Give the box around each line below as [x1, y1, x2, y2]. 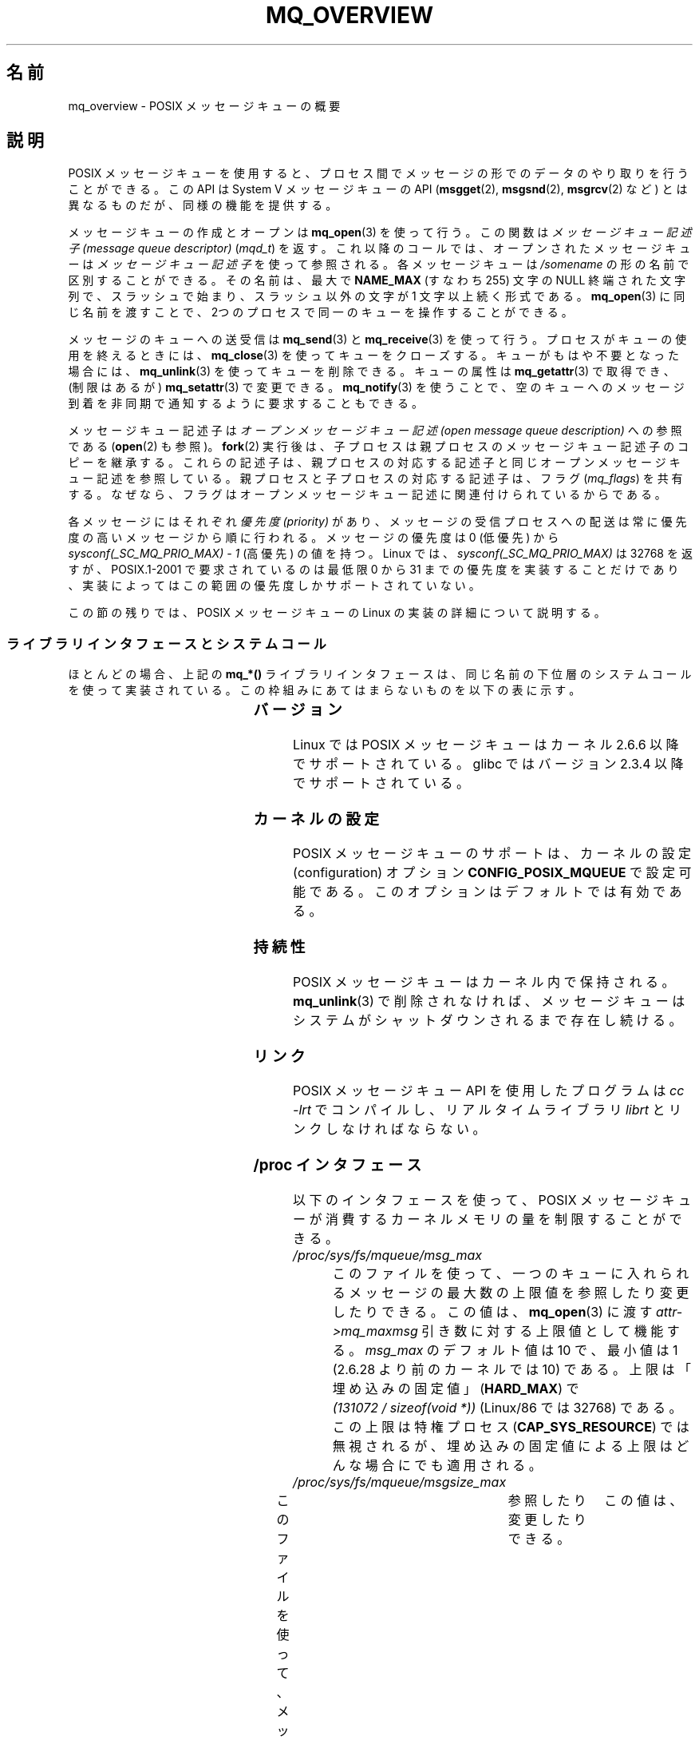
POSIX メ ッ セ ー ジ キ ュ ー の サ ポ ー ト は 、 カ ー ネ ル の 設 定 [293, 845, 692, 862]
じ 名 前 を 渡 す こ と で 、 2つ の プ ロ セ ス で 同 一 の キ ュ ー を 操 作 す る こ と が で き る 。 [68, 305, 573, 320]
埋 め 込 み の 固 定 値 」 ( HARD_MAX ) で [332, 1380, 579, 1396]
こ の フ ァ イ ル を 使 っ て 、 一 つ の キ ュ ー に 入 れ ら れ [332, 1265, 689, 1281]
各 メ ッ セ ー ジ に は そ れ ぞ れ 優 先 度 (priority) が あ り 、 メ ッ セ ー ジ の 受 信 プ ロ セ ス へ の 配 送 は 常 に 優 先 [68, 514, 687, 529]
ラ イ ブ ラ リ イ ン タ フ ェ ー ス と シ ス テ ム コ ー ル [6, 635, 326, 652]
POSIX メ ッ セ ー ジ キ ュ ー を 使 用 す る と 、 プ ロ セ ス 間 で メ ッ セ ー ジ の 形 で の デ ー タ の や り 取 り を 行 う [68, 166, 689, 181]
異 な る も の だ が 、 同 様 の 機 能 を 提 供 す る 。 [68, 198, 338, 213]
